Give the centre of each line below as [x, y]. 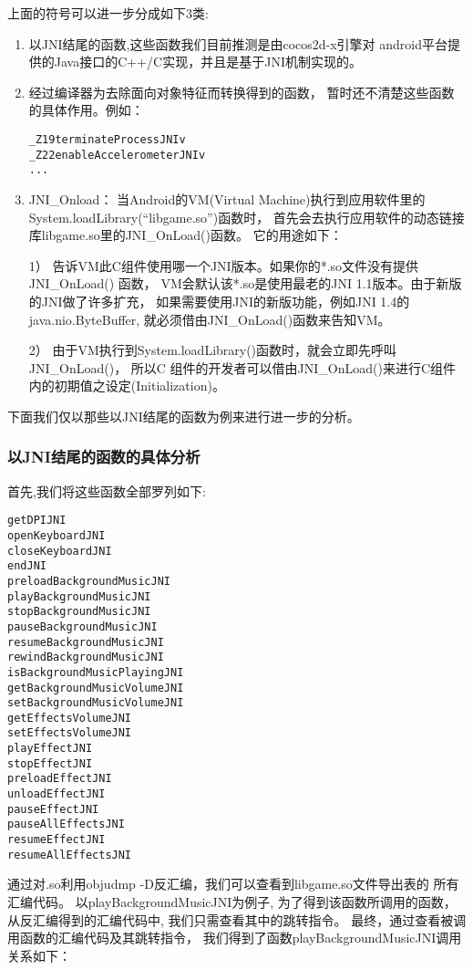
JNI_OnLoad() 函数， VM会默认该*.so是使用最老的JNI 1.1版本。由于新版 [245, 283]
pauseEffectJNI [53, 809]
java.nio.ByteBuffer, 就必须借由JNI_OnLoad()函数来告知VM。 [210, 319]
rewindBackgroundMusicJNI [86, 657]
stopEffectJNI [50, 763]
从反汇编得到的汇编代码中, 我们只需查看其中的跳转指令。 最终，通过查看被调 [237, 919]
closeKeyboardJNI [60, 551]
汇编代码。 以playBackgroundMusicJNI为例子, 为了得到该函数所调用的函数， [232, 901]
